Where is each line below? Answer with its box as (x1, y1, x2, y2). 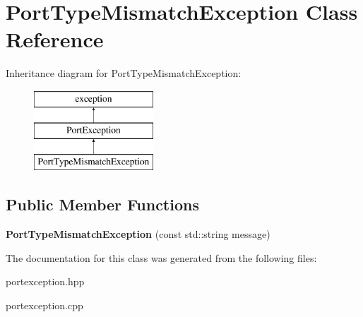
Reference (6, 25, 104, 54)
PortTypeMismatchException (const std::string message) (6, 227, 270, 241)
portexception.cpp (6, 297, 83, 312)
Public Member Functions (6, 193, 199, 215)
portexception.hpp (6, 274, 85, 289)
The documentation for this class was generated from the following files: (6, 250, 317, 265)
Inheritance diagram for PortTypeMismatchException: (6, 66, 242, 80)
